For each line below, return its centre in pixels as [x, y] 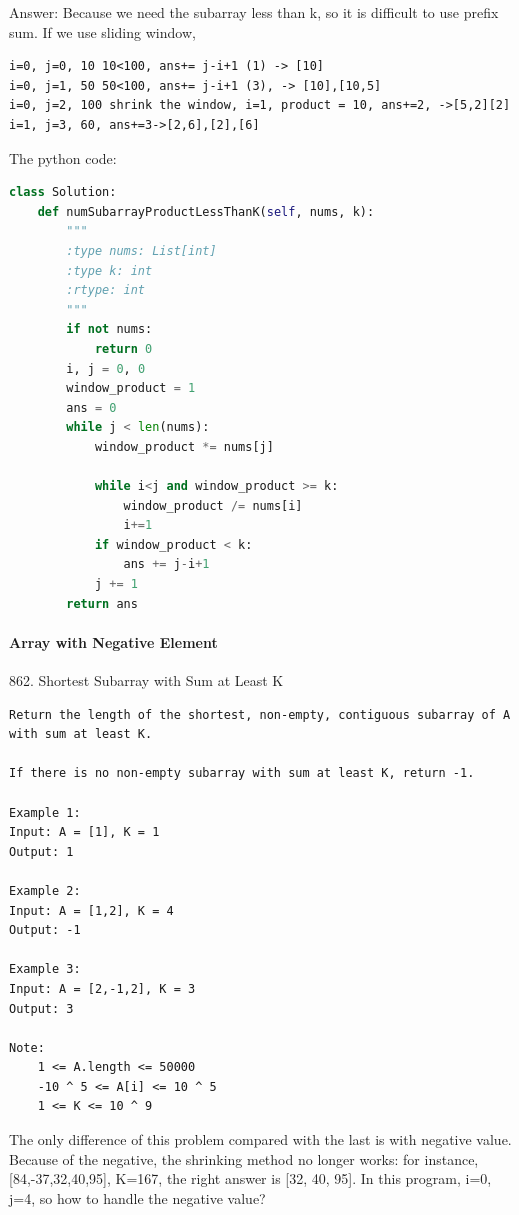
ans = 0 [91, 407]
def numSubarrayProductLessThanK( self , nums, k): [206, 211]
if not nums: [109, 329]
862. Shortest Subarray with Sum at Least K [146, 680]
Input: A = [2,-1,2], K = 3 [102, 988]
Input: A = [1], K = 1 [84, 832]
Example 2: [45, 890]
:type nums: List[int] [141, 250]
